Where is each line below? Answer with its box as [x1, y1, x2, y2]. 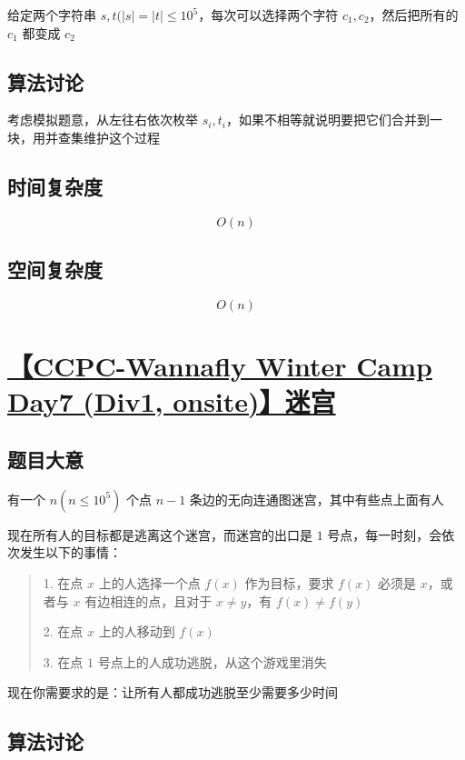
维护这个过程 [83, 127, 160, 146]
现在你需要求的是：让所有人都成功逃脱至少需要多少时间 [7, 683, 338, 702]
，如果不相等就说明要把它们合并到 [225, 110, 430, 129]
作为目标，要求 [244, 573, 334, 592]
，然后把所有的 [369, 5, 459, 24]
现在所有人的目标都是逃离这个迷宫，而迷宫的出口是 [7, 525, 312, 544]
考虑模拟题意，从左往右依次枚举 [7, 110, 198, 129]
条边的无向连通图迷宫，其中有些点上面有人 [189, 489, 444, 508]
